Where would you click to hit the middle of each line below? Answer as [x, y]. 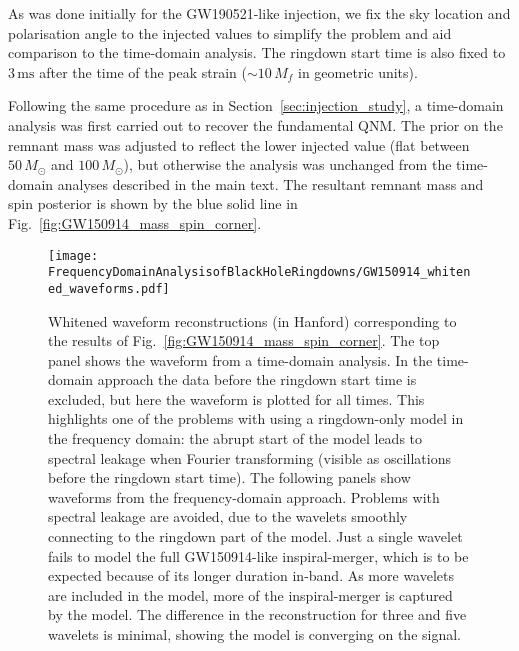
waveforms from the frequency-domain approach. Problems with [244, 496]
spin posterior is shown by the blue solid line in [153, 203]
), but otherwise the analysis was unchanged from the [287, 164]
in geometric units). [358, 71]
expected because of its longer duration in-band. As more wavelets [251, 575]
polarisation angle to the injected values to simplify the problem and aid [230, 32]
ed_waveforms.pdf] [109, 288]
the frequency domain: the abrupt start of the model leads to [235, 438]
